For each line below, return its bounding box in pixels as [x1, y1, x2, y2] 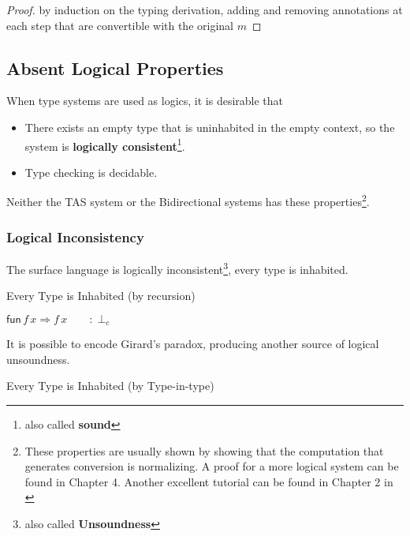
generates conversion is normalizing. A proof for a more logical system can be [24, 458, 399, 474]
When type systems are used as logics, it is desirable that [6, 92, 284, 109]
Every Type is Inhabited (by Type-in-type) [6, 377, 214, 394]
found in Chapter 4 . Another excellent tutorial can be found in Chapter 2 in [24, 473, 393, 489]
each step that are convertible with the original [6, 17, 233, 33]
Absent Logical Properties [6, 55, 224, 80]
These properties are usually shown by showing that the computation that [24, 442, 384, 459]
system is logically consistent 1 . [24, 135, 185, 154]
